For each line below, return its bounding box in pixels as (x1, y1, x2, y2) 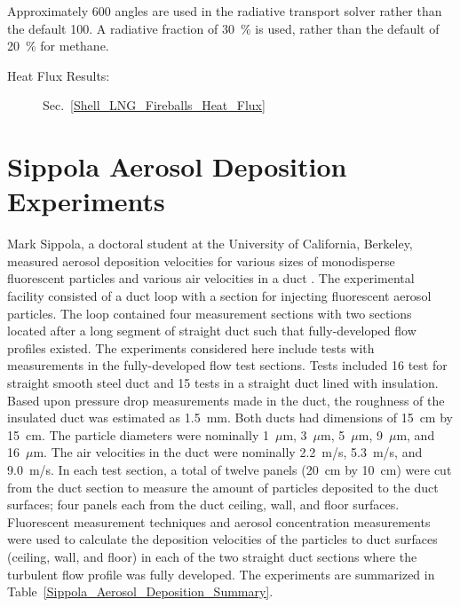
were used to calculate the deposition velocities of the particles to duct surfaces (7, 530, 438, 548)
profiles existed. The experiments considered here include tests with (7, 338, 375, 357)
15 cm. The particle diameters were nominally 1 (7, 425, 269, 444)
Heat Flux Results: (7, 66, 110, 84)
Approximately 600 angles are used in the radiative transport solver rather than (7, 2, 442, 20)
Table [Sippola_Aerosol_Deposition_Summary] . (7, 582, 274, 601)
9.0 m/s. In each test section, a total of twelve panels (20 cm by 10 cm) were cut (7, 461, 452, 478)
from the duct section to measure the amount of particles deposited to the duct (7, 477, 439, 496)
